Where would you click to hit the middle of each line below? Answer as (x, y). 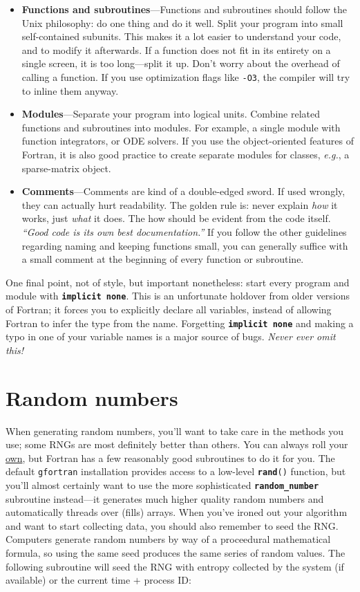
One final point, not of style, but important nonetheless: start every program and (178, 282)
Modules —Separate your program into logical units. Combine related (171, 114)
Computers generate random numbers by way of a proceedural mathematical (168, 539)
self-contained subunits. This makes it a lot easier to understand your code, (181, 36)
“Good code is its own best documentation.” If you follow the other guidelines (184, 231)
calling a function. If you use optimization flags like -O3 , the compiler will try (186, 76)
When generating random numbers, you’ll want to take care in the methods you (175, 431)
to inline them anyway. (70, 90)
